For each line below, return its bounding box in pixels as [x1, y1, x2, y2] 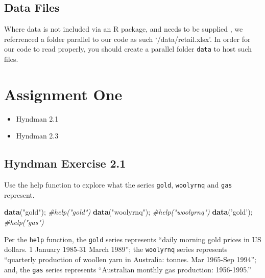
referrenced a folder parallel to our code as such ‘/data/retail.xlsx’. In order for [4, 33, 251, 44]
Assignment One [4, 83, 123, 104]
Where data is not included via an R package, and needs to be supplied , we [4, 24, 243, 34]
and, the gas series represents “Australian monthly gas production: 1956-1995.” [4, 264, 251, 274]
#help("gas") [4, 217, 44, 227]
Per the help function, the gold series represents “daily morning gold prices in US [4, 234, 261, 244]
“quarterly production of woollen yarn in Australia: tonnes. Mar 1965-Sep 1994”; [4, 253, 256, 264]
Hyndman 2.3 [16, 130, 59, 141]
